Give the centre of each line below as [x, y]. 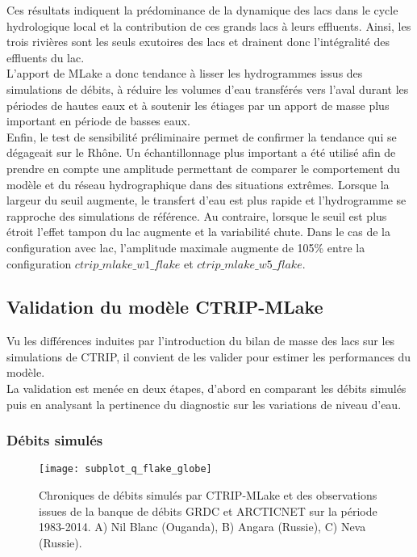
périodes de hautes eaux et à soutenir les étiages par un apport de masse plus [198, 105]
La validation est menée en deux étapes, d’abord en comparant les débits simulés [206, 388]
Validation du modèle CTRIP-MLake [165, 307]
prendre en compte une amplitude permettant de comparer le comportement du [203, 168]
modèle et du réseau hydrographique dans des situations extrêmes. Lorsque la [198, 184]
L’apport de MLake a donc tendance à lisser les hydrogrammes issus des [185, 73]
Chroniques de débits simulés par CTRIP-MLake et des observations [208, 495]
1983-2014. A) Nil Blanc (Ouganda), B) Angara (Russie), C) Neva [202, 527]
